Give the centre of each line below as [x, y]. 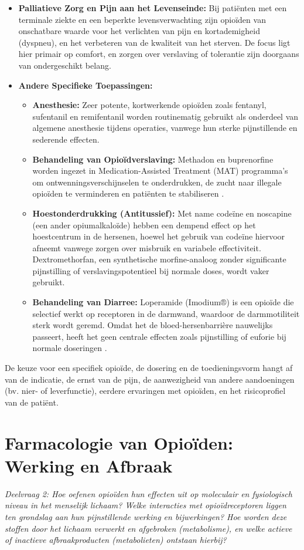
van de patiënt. [32, 402]
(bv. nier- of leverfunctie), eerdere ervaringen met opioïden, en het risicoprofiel [145, 391]
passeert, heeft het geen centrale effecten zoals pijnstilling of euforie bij [159, 336]
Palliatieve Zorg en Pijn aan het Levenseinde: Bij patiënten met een [153, 8]
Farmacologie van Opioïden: [119, 442]
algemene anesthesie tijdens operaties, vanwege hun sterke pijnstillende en [165, 128]
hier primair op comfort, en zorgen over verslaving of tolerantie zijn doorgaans [159, 54]
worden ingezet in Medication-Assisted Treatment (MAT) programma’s [160, 171]
